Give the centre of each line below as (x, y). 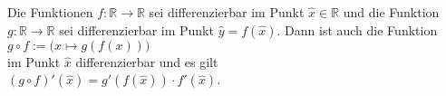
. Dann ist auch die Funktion (357, 29)
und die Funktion (391, 12)
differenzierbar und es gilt (147, 61)
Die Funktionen (50, 12)
